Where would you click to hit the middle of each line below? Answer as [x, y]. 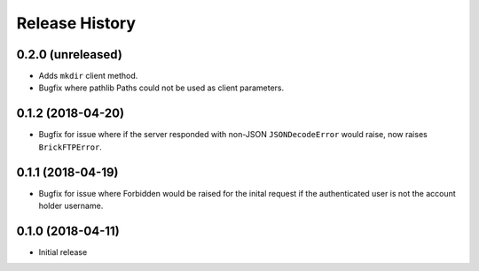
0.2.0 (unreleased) [70, 54]
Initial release [63, 252]
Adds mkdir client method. [88, 76]
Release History [76, 23]
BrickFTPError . [70, 147]
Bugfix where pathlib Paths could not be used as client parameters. [161, 88]
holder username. [71, 206]
